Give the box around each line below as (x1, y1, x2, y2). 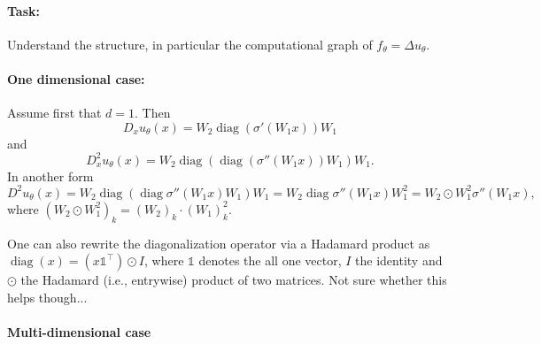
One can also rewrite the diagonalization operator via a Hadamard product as (7, 233, 430, 252)
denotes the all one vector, (198, 251, 342, 270)
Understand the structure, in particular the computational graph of (7, 34, 373, 53)
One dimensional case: (7, 69, 145, 88)
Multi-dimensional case (7, 323, 151, 341)
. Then (135, 103, 171, 122)
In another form (7, 166, 94, 185)
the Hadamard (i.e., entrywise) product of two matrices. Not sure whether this (20, 271, 447, 289)
